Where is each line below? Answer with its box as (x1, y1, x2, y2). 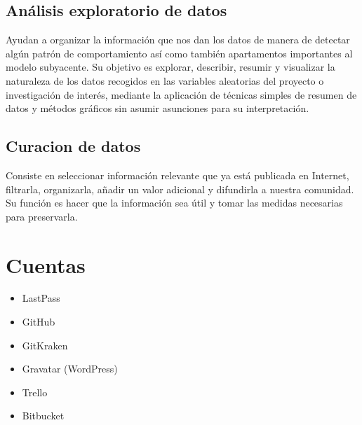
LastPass (22, 291, 60, 305)
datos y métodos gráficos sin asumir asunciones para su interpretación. (6, 101, 309, 116)
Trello (22, 384, 48, 399)
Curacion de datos (6, 135, 141, 157)
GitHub (22, 314, 55, 329)
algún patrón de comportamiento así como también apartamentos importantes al (6, 46, 353, 60)
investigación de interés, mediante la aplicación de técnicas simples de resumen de (6, 87, 357, 102)
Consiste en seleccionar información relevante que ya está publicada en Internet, (6, 167, 349, 182)
